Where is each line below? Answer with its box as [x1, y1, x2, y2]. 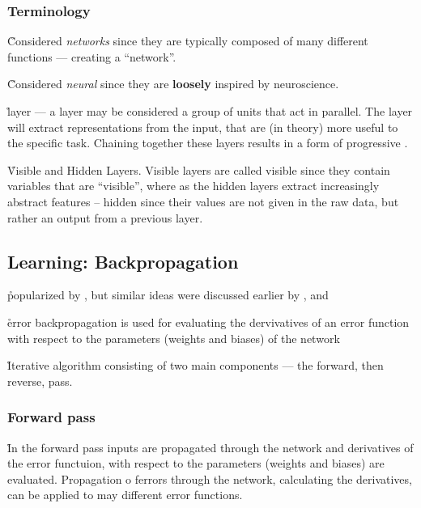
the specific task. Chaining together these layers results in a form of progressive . [7, 134, 408, 151]
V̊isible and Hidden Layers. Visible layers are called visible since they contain [7, 161, 390, 178]
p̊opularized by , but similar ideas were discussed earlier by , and [7, 286, 329, 303]
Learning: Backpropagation [7, 248, 239, 273]
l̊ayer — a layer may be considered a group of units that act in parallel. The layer [7, 103, 413, 119]
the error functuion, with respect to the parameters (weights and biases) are [7, 455, 385, 472]
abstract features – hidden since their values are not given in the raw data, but [7, 193, 399, 210]
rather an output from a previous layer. [7, 209, 203, 226]
